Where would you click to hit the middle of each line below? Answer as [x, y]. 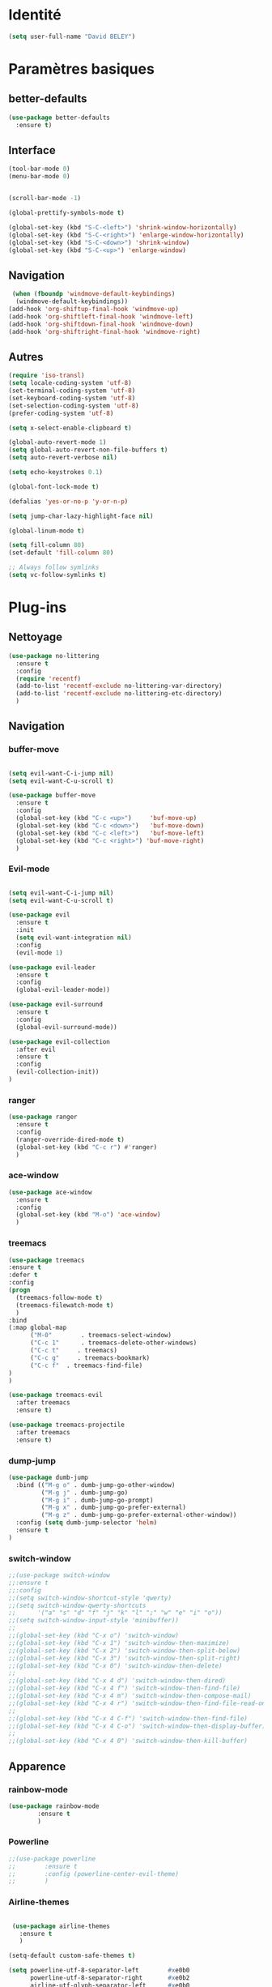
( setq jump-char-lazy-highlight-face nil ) [81, 516]
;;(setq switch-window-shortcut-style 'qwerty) [90, 1598]
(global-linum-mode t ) [47, 531]
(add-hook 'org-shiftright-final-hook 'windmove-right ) [104, 331]
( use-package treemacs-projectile [67, 1425]
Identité [35, 15]
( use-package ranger [43, 1117]
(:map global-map [38, 1328]
